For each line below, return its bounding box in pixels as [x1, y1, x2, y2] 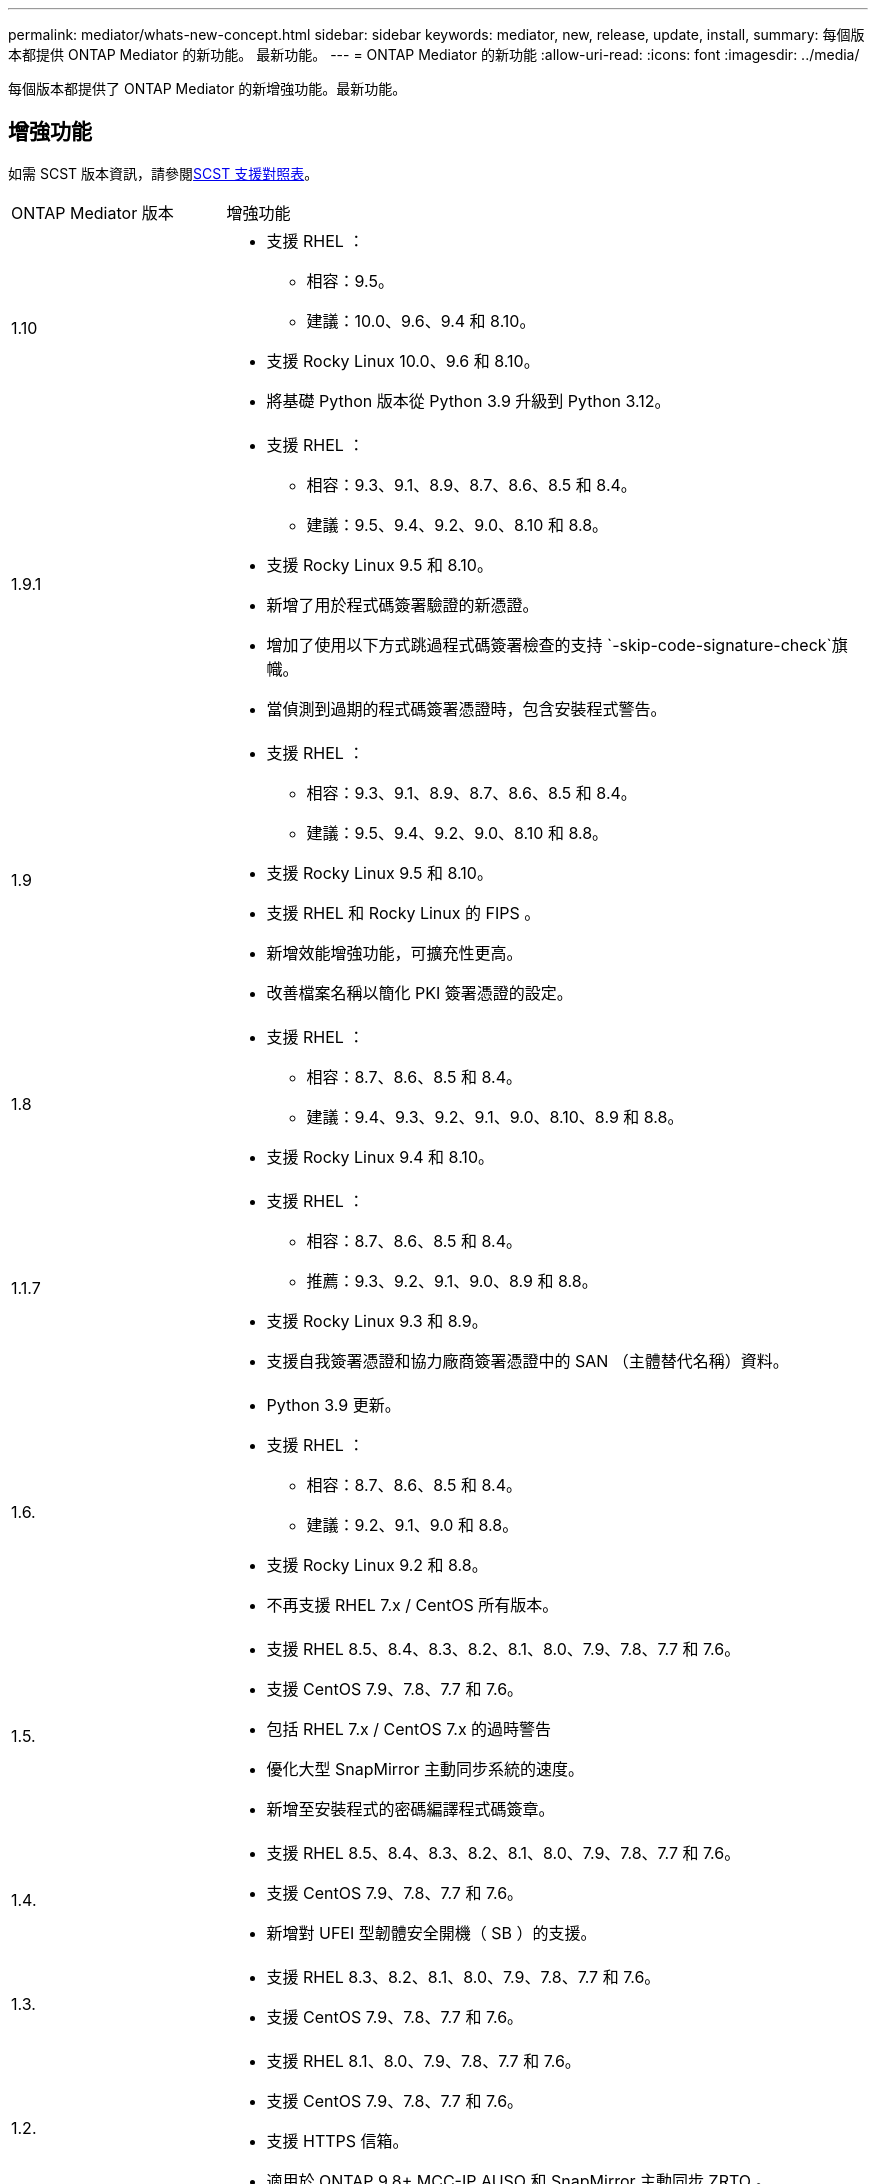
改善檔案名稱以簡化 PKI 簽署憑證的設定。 [266, 982, 573, 1003]
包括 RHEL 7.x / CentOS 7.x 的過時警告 [266, 1718, 552, 1739]
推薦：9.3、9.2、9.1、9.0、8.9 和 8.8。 [306, 1270, 598, 1291]
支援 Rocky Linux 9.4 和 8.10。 [266, 1146, 494, 1167]
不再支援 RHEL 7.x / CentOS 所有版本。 [266, 1594, 559, 1615]
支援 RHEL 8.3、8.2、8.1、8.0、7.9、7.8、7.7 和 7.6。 [266, 1966, 661, 1987]
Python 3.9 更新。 [266, 1394, 401, 1415]
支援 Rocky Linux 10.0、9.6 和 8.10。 [266, 350, 540, 371]
